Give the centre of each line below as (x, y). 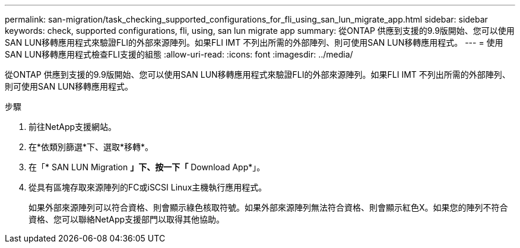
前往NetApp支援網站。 (73, 127)
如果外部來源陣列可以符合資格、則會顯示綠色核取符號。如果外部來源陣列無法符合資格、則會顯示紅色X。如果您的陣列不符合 (268, 207)
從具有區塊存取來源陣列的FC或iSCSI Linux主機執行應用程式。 (148, 187)
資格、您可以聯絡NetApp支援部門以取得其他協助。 (127, 219)
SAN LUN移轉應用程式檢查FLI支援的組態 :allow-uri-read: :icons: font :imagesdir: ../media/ (179, 54)
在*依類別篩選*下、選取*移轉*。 (91, 147)
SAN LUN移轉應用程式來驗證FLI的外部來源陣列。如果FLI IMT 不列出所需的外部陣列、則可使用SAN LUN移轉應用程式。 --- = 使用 (254, 42)
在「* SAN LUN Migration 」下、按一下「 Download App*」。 (147, 167)
